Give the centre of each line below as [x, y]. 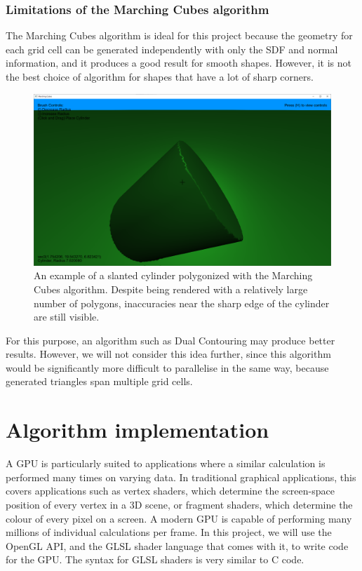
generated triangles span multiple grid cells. [99, 381]
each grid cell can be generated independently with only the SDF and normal [172, 49]
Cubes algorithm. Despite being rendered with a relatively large [171, 289]
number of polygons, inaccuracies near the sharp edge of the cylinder [182, 303]
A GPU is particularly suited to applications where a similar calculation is [166, 463]
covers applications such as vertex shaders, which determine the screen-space [170, 491]
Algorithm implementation [138, 430]
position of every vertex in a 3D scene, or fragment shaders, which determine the [179, 504]
